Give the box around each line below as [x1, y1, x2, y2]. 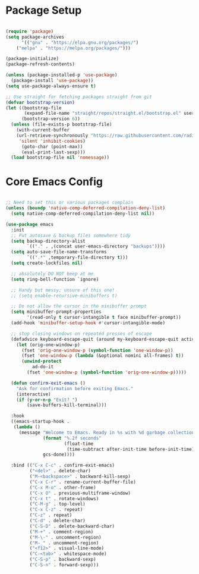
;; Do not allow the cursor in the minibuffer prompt [11, 303, 147, 309]
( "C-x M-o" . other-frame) [29, 484, 96, 491]
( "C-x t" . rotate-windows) [29, 495, 99, 501]
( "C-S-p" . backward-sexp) [29, 557, 96, 563]
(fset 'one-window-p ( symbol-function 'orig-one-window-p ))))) [27, 369, 187, 375]
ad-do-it [31, 364, 54, 370]
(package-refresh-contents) [5, 61, 75, 67]
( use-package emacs [5, 221, 54, 227]
